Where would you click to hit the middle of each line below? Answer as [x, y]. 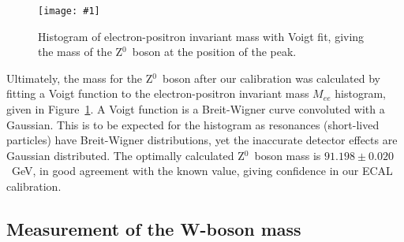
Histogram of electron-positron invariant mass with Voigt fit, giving [201, 36]
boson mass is [288, 155]
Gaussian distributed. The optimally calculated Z [125, 155]
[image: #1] [69, 11]
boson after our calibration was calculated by [271, 78]
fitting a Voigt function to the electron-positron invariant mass [158, 93]
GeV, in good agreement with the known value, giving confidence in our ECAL [202, 171]
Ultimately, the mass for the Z [80, 78]
